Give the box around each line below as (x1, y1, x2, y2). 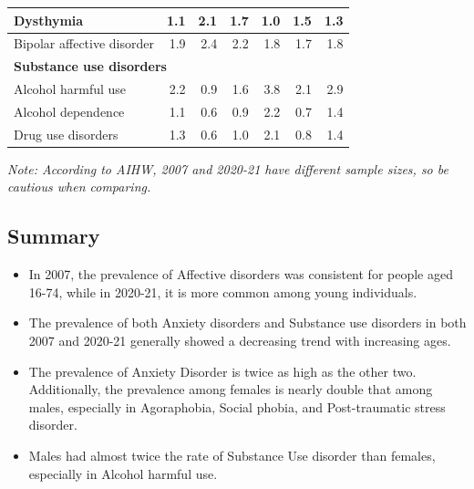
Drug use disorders (14, 124, 118, 143)
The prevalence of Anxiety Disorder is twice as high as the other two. (28, 361, 417, 380)
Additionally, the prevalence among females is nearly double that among (28, 380, 433, 399)
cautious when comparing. (7, 177, 151, 196)
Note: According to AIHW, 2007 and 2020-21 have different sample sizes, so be (7, 159, 448, 178)
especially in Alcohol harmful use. (28, 463, 218, 483)
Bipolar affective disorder (14, 34, 154, 53)
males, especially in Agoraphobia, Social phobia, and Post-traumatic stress (28, 397, 446, 416)
